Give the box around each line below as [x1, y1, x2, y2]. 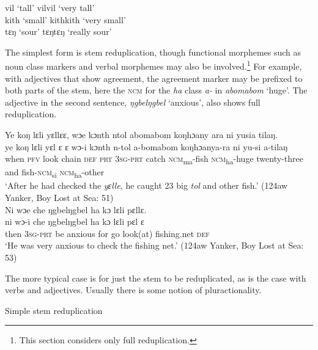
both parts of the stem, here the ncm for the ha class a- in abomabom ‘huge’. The [5, 84, 308, 97]
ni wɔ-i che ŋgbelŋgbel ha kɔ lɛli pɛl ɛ [5, 215, 144, 228]
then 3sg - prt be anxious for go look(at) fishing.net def [5, 227, 210, 239]
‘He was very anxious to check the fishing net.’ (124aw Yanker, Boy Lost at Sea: [5, 239, 304, 252]
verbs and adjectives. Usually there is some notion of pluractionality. [5, 283, 262, 296]
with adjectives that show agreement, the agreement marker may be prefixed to [5, 71, 303, 84]
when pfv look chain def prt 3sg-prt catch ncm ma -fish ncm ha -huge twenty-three [5, 152, 303, 166]
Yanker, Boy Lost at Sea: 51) [5, 191, 114, 204]
